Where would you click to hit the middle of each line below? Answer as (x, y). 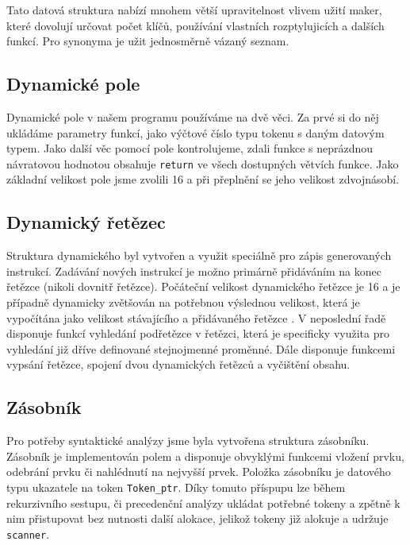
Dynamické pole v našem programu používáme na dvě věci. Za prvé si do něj (193, 116)
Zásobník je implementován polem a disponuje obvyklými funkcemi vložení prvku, (205, 456)
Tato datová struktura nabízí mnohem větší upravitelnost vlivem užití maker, (194, 10)
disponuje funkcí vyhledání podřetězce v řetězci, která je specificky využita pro (198, 333)
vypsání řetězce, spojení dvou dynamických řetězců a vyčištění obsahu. (178, 364)
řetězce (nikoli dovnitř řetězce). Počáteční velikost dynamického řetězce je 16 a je (203, 286)
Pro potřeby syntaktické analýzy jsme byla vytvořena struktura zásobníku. (188, 441)
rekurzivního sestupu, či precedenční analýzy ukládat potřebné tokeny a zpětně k (203, 502)
